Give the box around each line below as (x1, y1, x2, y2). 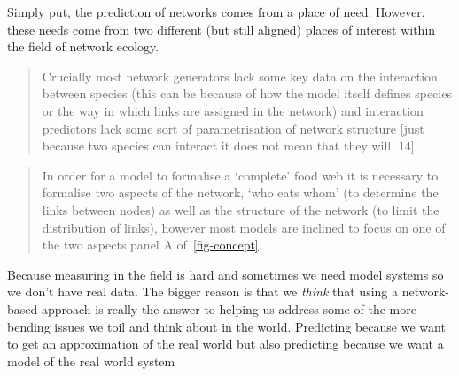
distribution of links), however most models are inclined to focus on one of (42, 218, 446, 236)
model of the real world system (7, 351, 175, 370)
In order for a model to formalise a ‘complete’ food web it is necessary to (42, 165, 439, 184)
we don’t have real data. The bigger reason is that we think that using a (7, 282, 399, 301)
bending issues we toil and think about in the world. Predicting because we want (7, 317, 446, 335)
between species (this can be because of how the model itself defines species (42, 84, 452, 103)
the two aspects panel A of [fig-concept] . (42, 235, 262, 254)
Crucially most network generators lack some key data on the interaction (42, 66, 438, 85)
